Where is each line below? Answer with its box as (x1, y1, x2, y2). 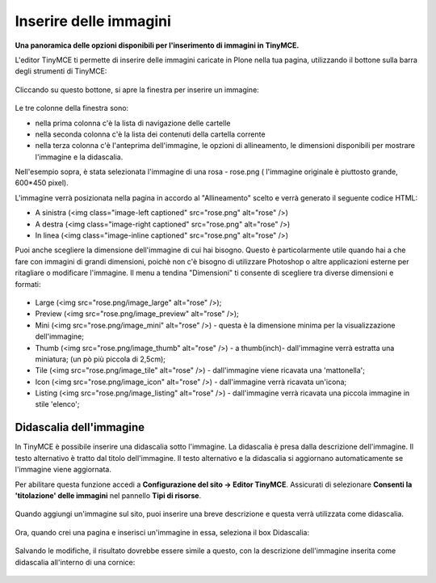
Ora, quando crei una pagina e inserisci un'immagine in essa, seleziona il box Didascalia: (15, 527, 310, 537)
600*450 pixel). (15, 178, 69, 188)
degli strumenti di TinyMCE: (15, 66, 107, 76)
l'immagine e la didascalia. (35, 152, 124, 162)
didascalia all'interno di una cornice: (15, 557, 136, 567)
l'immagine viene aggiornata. (15, 465, 112, 475)
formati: (15, 279, 41, 289)
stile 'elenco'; (35, 399, 80, 409)
